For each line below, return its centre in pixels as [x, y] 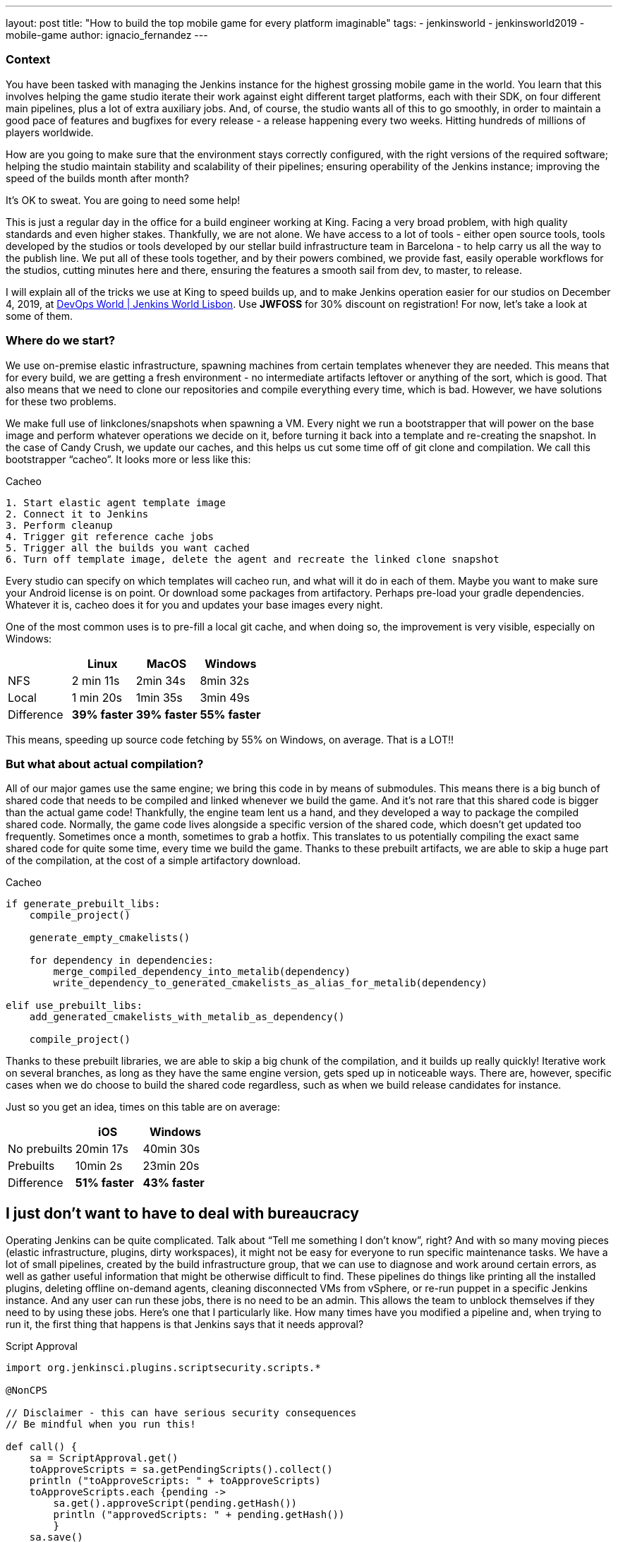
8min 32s [225, 680]
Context [28, 60]
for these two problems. [61, 401]
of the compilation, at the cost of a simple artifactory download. [153, 861]
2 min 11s [96, 680]
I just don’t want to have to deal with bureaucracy [182, 1213]
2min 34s [160, 680]
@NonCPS [27, 1391]
